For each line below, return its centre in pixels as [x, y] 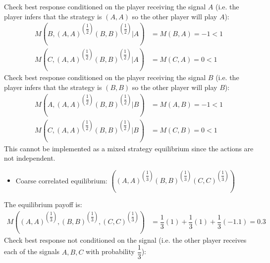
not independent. [30, 158]
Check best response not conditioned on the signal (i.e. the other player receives [125, 240]
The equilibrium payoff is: [43, 204]
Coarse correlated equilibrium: [61, 180]
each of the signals [32, 251]
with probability [110, 251]
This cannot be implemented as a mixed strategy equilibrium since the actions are [129, 148]
